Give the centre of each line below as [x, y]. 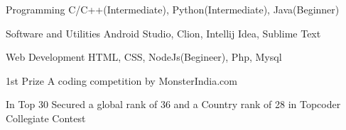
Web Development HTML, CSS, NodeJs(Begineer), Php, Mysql [144, 57]
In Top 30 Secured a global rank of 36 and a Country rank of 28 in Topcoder [173, 104]
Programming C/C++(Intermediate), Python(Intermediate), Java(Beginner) [173, 9]
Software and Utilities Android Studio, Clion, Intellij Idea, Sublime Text [163, 33]
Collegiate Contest [46, 118]
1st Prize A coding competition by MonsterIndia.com [121, 80]
